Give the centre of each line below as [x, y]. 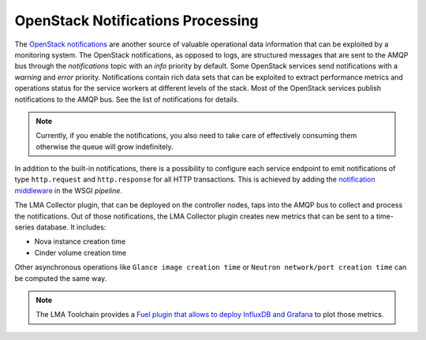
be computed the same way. [61, 278]
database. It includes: [71, 227]
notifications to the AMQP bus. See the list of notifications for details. [127, 99]
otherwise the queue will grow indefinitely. [105, 147]
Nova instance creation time [80, 241]
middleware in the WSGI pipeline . [68, 190]
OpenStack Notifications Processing [137, 21]
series [24, 227]
